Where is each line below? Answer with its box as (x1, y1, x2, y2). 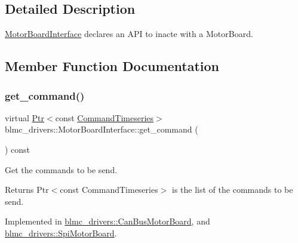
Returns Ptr (5, 183, 49, 196)
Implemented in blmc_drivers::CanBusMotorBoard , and (5, 215, 210, 227)
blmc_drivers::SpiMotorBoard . (5, 226, 117, 239)
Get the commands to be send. (5, 163, 118, 176)
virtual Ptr (5, 111, 45, 124)
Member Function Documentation (5, 57, 220, 75)
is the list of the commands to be (172, 183, 293, 196)
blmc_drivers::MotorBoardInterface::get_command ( (5, 123, 198, 136)
